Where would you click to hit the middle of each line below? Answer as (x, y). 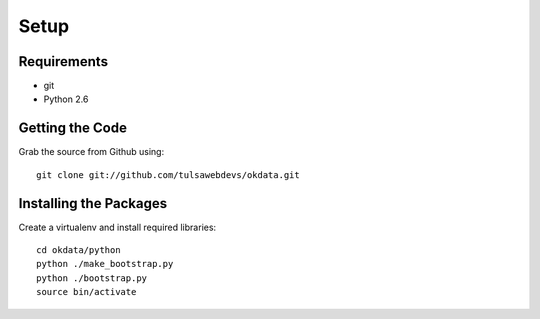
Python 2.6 (66, 99)
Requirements (63, 61)
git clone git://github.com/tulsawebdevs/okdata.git (168, 174)
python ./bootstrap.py (92, 278)
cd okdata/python (78, 250)
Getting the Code (72, 128)
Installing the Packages (93, 203)
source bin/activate (86, 292)
